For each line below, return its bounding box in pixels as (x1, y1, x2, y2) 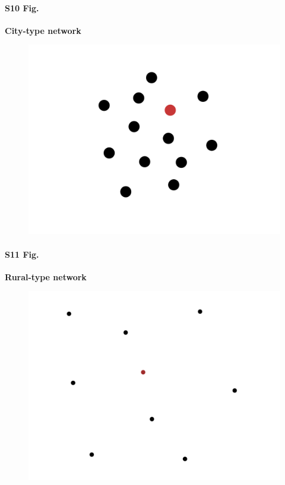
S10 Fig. (5, 1, 39, 14)
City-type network (5, 24, 81, 36)
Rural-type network (5, 270, 87, 283)
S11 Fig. (5, 248, 39, 260)
